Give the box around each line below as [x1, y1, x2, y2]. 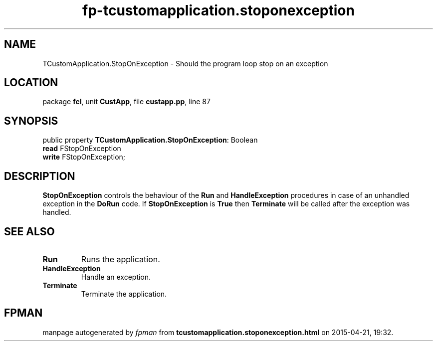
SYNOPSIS [4, 114, 58, 127]
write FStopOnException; [42, 153, 126, 162]
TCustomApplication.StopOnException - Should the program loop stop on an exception [42, 59, 328, 68]
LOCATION [4, 76, 58, 89]
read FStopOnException [42, 144, 121, 153]
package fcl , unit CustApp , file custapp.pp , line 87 [42, 97, 211, 106]
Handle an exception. [81, 272, 151, 281]
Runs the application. [81, 254, 160, 264]
